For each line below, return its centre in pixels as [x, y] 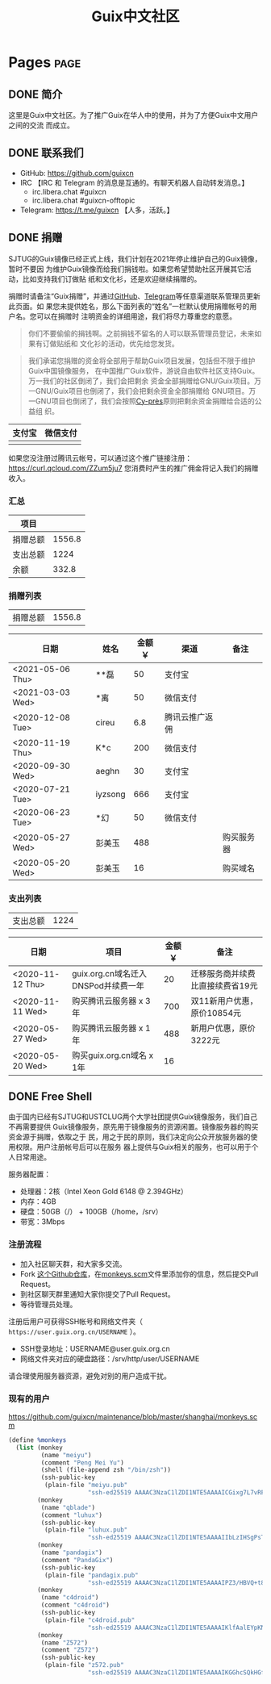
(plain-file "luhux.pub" [86, 1530]
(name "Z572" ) [65, 1643]
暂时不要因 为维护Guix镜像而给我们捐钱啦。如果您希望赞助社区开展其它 [126, 269]
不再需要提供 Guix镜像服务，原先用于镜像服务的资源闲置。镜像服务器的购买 [133, 1127]
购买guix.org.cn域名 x [113, 1055]
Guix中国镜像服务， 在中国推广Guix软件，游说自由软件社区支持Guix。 [144, 370]
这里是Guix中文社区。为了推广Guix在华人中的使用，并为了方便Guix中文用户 [133, 115]
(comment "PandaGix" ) [77, 1560]
